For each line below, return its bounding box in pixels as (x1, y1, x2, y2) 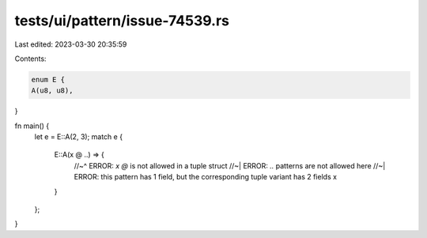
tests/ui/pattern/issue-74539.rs (14, 12, 229, 29)
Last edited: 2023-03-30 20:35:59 (14, 40, 127, 49)
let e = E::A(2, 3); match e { (34, 132, 123, 142)
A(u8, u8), (31, 86, 74, 95)
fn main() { (14, 121, 50, 130)
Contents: (14, 54, 47, 63)
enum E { (31, 75, 66, 84)
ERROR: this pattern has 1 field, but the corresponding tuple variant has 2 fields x (74, 172, 338, 182)
